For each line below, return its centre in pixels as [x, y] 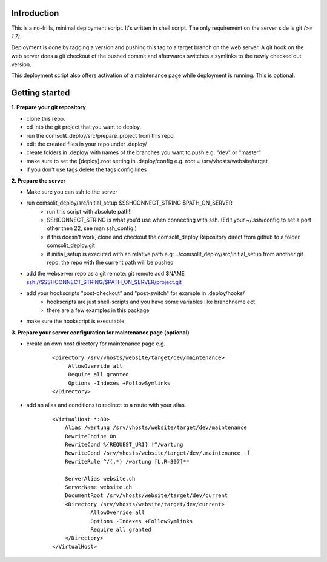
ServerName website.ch [98, 487]
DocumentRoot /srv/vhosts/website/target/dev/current [146, 496]
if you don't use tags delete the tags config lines [87, 169]
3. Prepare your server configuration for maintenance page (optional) [100, 332]
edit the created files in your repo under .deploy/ [87, 144]
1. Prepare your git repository [48, 107]
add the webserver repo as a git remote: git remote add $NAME [105, 274]
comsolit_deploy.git [71, 245]
